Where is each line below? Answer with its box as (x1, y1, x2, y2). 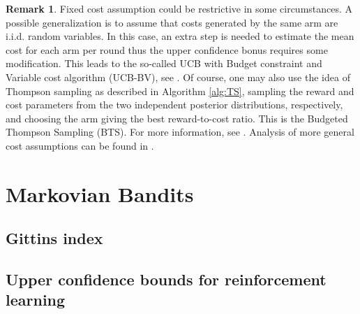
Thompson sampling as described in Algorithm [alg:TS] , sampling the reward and (6, 83, 354, 98)
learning (6, 289, 66, 311)
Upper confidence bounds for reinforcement (6, 269, 327, 290)
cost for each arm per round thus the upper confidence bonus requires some (6, 42, 328, 57)
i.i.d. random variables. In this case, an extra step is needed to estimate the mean (6, 29, 354, 43)
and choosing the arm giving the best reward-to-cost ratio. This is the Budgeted (6, 110, 348, 125)
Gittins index (6, 227, 103, 249)
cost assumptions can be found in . (6, 138, 154, 152)
